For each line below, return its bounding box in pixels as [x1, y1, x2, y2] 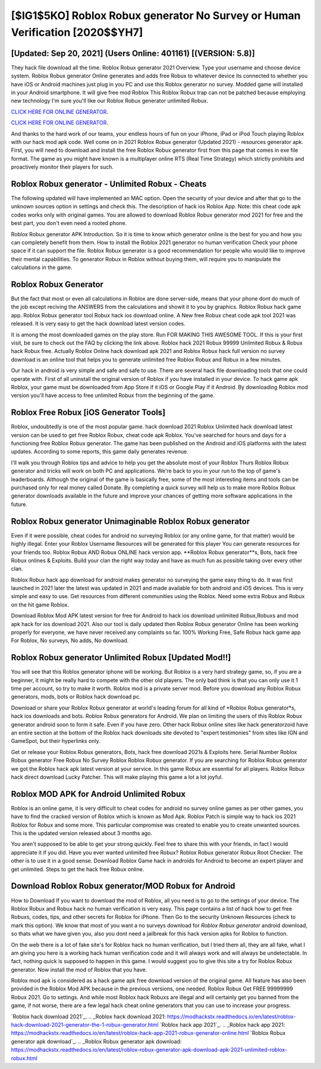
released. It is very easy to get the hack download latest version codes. [11, 320, 185, 327]
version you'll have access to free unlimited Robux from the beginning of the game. [11, 392, 215, 399]
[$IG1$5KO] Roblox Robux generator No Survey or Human [11, 9, 301, 22]
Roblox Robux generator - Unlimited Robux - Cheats [11, 179, 207, 189]
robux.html [11, 1054, 38, 1062]
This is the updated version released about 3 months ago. [11, 830, 153, 837]
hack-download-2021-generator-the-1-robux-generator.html [11, 1021, 159, 1029]
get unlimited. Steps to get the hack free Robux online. [11, 865, 144, 873]
